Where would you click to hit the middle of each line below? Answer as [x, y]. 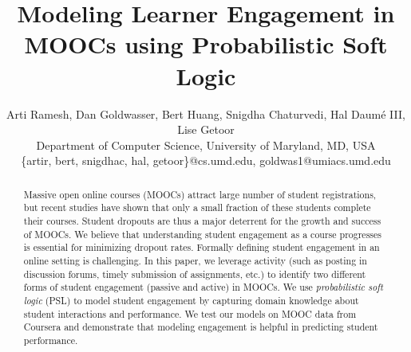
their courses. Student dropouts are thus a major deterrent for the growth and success [202, 220]
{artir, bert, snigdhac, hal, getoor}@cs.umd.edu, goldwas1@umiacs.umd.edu [206, 160]
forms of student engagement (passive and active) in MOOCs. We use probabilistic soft [203, 287]
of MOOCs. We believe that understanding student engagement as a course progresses [202, 234]
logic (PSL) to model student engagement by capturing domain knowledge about [191, 300]
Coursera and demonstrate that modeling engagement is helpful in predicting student [201, 327]
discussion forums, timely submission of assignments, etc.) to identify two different [195, 274]
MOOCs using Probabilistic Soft [206, 44]
